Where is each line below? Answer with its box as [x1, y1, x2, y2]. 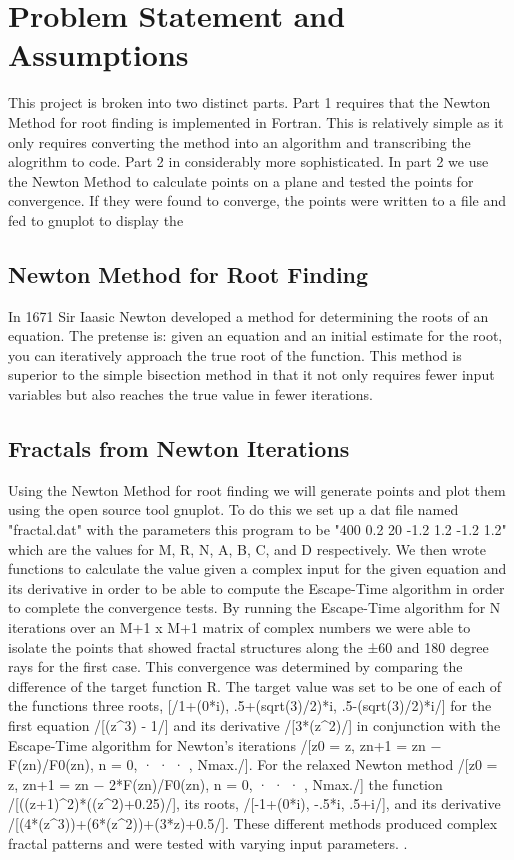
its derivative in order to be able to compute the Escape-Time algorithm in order [8, 577, 505, 598]
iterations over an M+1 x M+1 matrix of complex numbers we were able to [8, 617, 471, 637]
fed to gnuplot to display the [8, 209, 184, 230]
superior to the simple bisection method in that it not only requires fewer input [8, 364, 495, 385]
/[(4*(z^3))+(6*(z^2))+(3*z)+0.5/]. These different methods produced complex [8, 812, 498, 833]
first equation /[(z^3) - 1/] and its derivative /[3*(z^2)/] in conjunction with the [8, 714, 501, 735]
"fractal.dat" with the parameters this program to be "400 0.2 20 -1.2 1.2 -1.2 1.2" [8, 519, 507, 540]
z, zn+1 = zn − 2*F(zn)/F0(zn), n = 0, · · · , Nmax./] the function [8, 773, 443, 794]
